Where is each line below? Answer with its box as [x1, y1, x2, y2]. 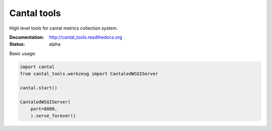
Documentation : [9, 34, 44, 40]
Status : [9, 41, 25, 47]
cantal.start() [20, 85, 57, 90]
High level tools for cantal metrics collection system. [9, 25, 118, 31]
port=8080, [30, 106, 57, 112]
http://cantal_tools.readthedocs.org [49, 34, 123, 40]
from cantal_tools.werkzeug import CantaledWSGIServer [20, 71, 158, 77]
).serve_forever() [30, 113, 76, 119]
